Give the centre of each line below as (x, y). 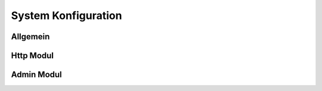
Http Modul (32, 56)
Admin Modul (36, 75)
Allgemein (30, 37)
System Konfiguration (66, 15)
